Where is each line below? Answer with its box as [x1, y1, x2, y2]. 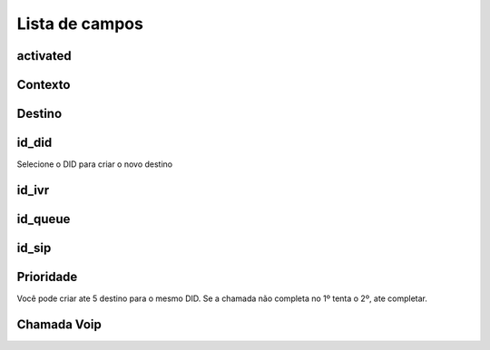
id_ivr [16, 182, 50, 198]
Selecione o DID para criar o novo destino [16, 159, 173, 170]
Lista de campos [16, 14, 144, 34]
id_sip [16, 240, 52, 256]
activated [16, 48, 72, 63]
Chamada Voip [16, 316, 102, 332]
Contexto [16, 77, 71, 92]
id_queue [16, 211, 71, 227]
